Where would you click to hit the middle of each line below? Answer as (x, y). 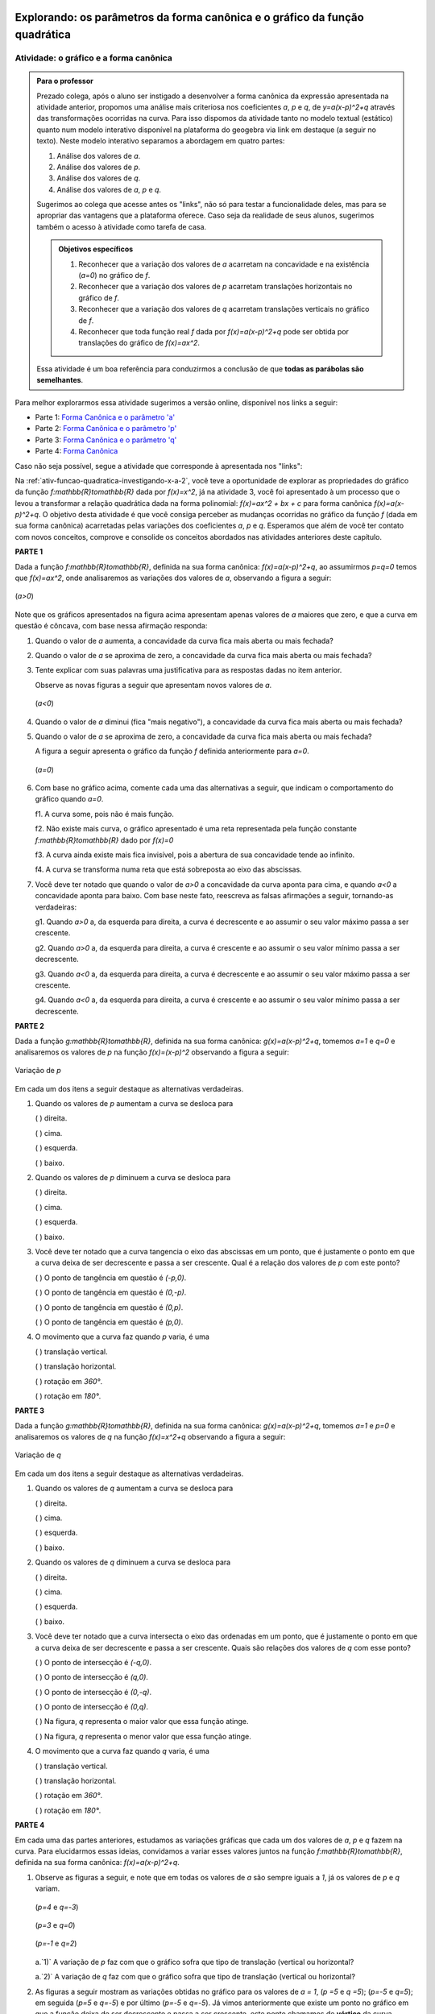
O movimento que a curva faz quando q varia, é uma (122, 1751)
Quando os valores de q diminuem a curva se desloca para (133, 1562)
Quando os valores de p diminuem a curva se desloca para (133, 1178)
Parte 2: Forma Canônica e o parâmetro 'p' (106, 429)
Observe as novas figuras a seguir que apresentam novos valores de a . (153, 685)
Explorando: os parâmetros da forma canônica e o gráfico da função (189, 17)
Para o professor (65, 81)
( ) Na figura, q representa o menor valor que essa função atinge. (143, 1736)
